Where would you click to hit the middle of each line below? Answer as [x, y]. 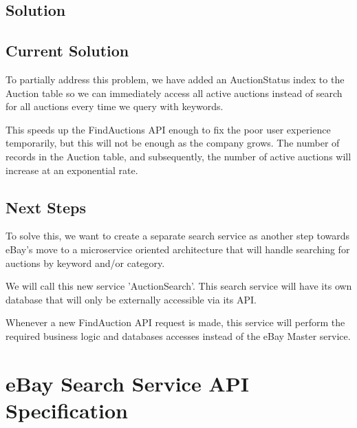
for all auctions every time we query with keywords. [115, 106]
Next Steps [46, 207]
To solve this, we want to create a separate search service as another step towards [178, 236]
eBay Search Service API [127, 383]
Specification [67, 410]
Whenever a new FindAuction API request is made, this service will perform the [175, 322]
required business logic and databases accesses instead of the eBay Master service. [178, 335]
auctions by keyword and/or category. [85, 263]
